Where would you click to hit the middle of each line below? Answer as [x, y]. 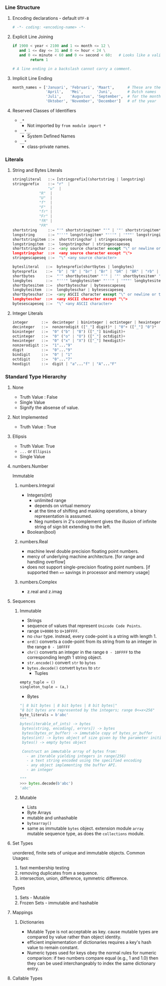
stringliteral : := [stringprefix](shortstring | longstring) [79, 179]
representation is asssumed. [63, 516]
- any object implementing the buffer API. [72, 765]
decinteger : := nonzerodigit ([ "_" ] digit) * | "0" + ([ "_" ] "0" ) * [84, 327]
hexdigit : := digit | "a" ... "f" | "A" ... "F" [64, 364]
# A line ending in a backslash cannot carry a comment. [72, 69]
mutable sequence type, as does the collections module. [86, 834]
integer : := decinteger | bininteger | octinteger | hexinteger [86, 322]
